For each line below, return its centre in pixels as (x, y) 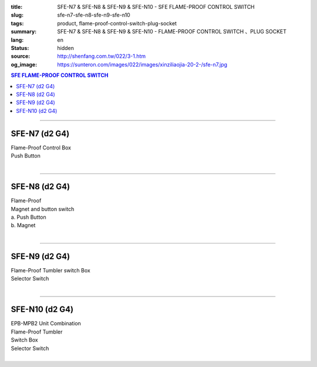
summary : (24, 32)
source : (21, 56)
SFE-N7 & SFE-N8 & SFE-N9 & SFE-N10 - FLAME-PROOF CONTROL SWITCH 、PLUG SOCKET (172, 32)
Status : (20, 48)
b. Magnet (23, 225)
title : (17, 7)
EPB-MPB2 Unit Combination (46, 323)
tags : (17, 23)
